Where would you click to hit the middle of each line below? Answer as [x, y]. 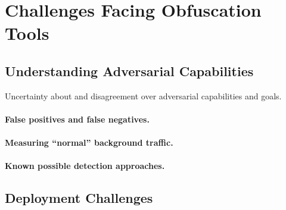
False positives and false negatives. [77, 119]
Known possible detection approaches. [85, 166]
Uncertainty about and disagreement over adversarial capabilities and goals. [143, 95]
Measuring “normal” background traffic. [89, 142]
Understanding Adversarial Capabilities [129, 70]
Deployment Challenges [79, 198]
